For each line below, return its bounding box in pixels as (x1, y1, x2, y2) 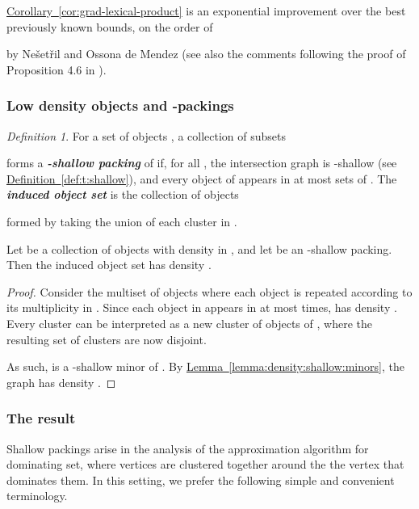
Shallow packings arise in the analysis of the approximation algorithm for (6, 440, 369, 456)
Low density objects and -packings (6, 95, 234, 116)
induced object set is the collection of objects (6, 186, 239, 203)
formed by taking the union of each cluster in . (6, 212, 237, 229)
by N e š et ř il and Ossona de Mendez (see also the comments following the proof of (6, 45, 406, 62)
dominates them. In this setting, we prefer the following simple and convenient (6, 471, 395, 488)
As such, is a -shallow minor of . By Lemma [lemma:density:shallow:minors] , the (6, 358, 404, 375)
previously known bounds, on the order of (6, 18, 213, 35)
